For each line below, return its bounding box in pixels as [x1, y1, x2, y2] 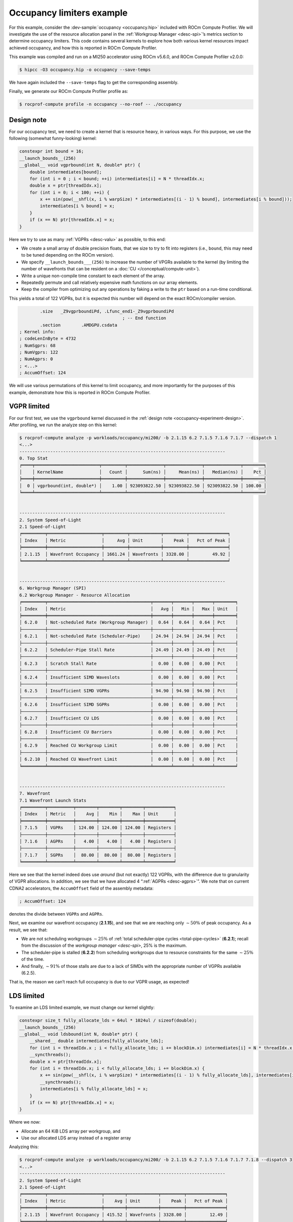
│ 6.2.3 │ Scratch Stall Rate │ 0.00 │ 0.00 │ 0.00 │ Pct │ [19, 660, 239, 666]
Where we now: [9, 1119, 41, 1125]
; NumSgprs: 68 [19, 343, 56, 348]
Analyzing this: [9, 1144, 39, 1150]
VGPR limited [9, 402, 50, 411]
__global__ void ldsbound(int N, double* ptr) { [19, 1031, 138, 1037]
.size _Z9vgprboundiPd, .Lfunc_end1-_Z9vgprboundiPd [40, 308, 174, 314]
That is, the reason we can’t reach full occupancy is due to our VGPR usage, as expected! [9, 979, 189, 985]
